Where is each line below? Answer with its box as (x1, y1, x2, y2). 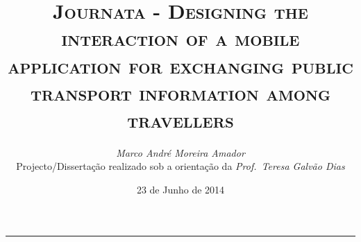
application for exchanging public (8, 51, 353, 79)
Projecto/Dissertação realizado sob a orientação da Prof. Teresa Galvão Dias (16, 159, 345, 173)
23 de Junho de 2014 (136, 182, 225, 197)
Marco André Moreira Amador (116, 145, 245, 159)
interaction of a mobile (61, 24, 300, 52)
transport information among (30, 78, 331, 106)
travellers (127, 105, 234, 133)
